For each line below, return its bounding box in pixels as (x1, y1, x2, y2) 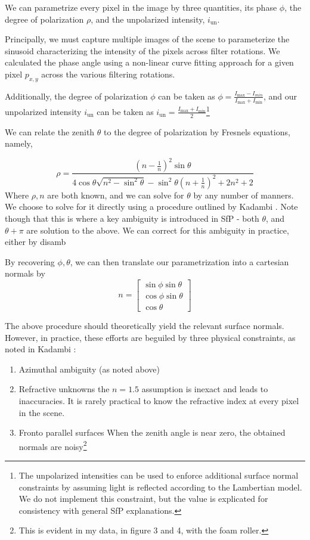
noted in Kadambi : (5, 343, 76, 355)
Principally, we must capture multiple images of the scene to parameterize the (5, 33, 290, 45)
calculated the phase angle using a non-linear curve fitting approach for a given (5, 56, 294, 69)
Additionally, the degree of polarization (5, 89, 148, 102)
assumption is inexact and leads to (141, 383, 268, 395)
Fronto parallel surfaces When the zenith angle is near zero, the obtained (18, 426, 286, 439)
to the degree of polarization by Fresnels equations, (104, 125, 290, 138)
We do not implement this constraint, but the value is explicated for (18, 492, 268, 505)
